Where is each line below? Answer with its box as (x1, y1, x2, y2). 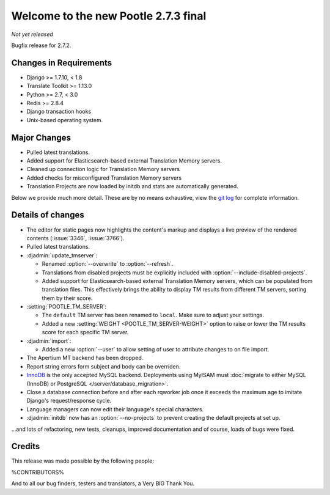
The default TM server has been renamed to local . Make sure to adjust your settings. (42, 312, 265, 319)
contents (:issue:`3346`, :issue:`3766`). (26, 234, 125, 241)
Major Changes (11, 132, 71, 143)
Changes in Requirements (11, 57, 112, 68)
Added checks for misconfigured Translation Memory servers (26, 174, 182, 182)
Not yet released (11, 31, 53, 38)
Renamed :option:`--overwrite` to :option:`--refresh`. (42, 260, 174, 268)
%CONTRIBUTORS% (11, 468, 64, 476)
